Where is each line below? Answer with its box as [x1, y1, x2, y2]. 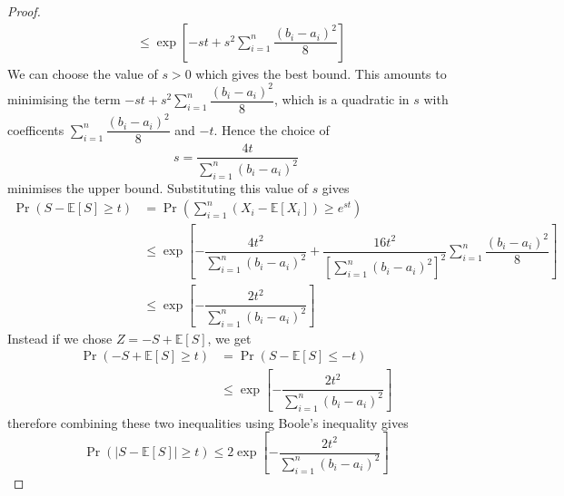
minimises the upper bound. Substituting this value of [7, 178, 308, 197]
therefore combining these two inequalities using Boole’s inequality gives [7, 413, 409, 432]
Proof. [7, 2, 41, 20]
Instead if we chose [7, 328, 113, 347]
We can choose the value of [7, 63, 158, 83]
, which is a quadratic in [273, 90, 410, 109]
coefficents [7, 120, 64, 139]
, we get [207, 328, 252, 347]
